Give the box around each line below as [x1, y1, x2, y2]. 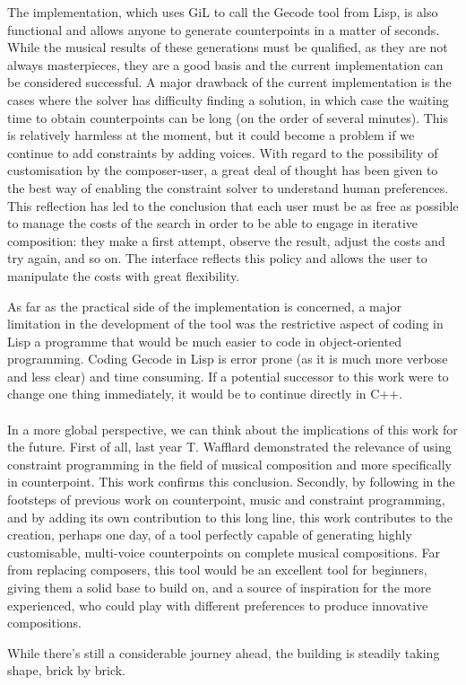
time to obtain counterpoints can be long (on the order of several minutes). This [7, 108, 449, 127]
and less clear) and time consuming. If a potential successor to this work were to [7, 366, 449, 385]
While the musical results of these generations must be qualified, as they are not [7, 38, 448, 57]
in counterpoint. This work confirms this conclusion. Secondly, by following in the [7, 472, 455, 491]
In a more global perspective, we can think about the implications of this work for [7, 419, 458, 438]
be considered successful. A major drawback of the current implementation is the [7, 73, 452, 92]
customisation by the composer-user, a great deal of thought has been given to [7, 161, 438, 180]
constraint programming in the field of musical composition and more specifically [7, 454, 452, 473]
